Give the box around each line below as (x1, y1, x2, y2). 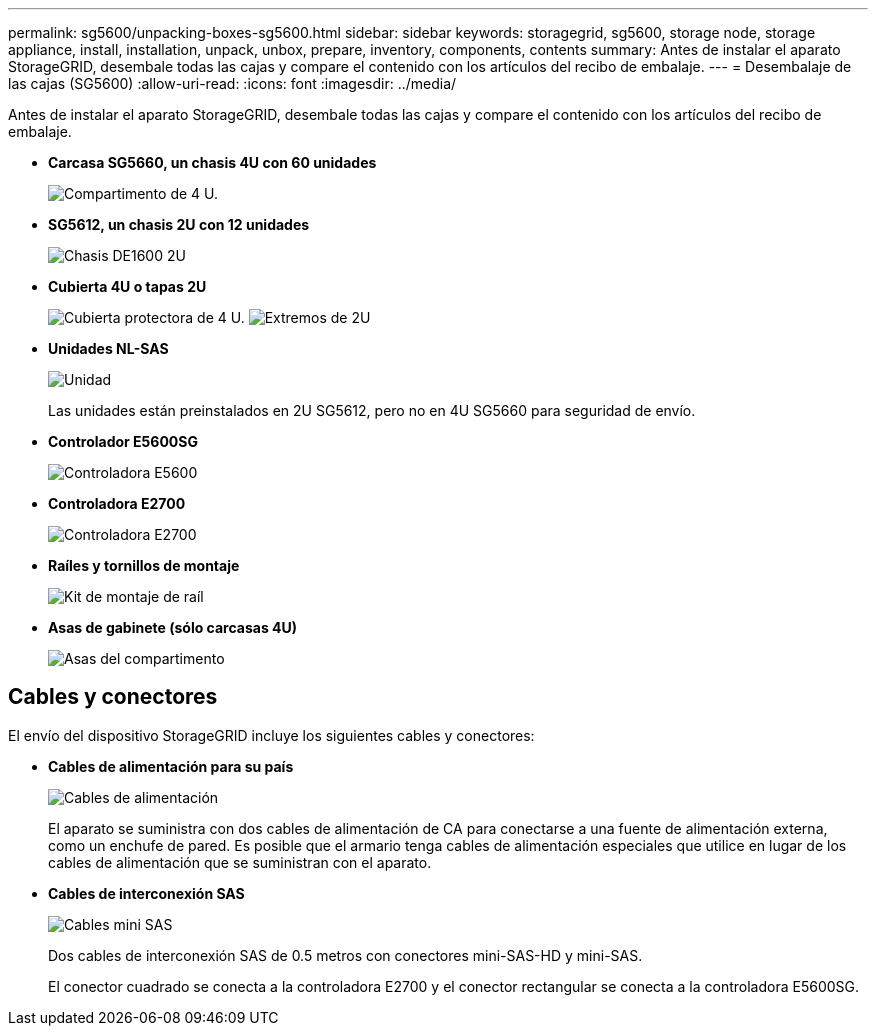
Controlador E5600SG (48, 433, 198, 450)
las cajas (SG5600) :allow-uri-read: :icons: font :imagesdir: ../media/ (8, 75, 457, 92)
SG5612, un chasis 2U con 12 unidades (48, 216, 310, 233)
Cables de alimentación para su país (48, 757, 294, 775)
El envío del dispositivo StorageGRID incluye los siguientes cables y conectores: (8, 726, 535, 744)
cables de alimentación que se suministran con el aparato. (48, 853, 432, 871)
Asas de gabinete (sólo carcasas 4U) (48, 619, 298, 636)
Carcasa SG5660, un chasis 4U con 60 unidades (48, 154, 377, 171)
